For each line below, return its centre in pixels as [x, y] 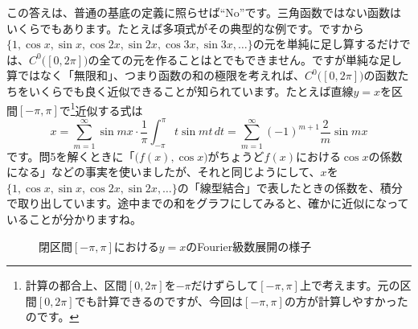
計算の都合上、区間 [76, 285]
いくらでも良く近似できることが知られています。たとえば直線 [191, 90]
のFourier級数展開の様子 [249, 246]
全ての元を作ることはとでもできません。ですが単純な [240, 59]
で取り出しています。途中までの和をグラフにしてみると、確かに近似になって [208, 203]
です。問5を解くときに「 [71, 156]
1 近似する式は [107, 109]
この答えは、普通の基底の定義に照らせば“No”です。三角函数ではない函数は [204, 12]
